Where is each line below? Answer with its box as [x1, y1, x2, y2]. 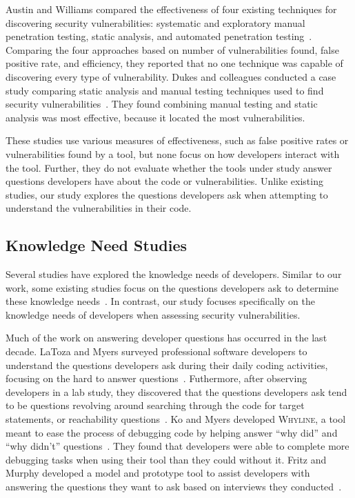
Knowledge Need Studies [6, 235, 187, 256]
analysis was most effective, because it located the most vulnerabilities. [6, 110, 305, 124]
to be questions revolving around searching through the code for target [6, 398, 305, 412]
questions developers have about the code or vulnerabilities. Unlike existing [6, 174, 323, 188]
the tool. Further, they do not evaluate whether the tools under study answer [6, 160, 332, 175]
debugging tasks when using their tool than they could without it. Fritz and [6, 452, 327, 466]
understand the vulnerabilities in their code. [6, 201, 192, 215]
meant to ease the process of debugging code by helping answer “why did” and [6, 425, 338, 439]
